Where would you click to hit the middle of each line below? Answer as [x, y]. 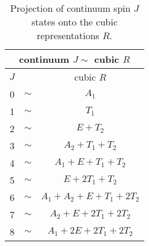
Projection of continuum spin [70, 8]
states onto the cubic [74, 22]
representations [68, 35]
